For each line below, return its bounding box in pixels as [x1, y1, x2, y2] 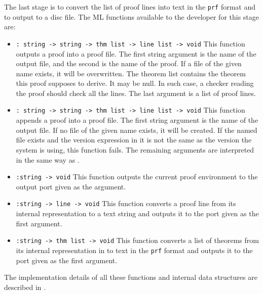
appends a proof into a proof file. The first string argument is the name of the [16, 115, 258, 125]
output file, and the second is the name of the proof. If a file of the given [16, 58, 242, 69]
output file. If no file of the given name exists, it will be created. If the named [16, 124, 257, 135]
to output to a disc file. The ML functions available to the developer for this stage [4, 11, 259, 22]
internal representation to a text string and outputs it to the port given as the [16, 208, 259, 218]
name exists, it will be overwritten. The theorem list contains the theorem [16, 68, 246, 78]
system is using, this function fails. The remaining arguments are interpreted [16, 144, 254, 155]
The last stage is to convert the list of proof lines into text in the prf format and [4, 2, 256, 12]
